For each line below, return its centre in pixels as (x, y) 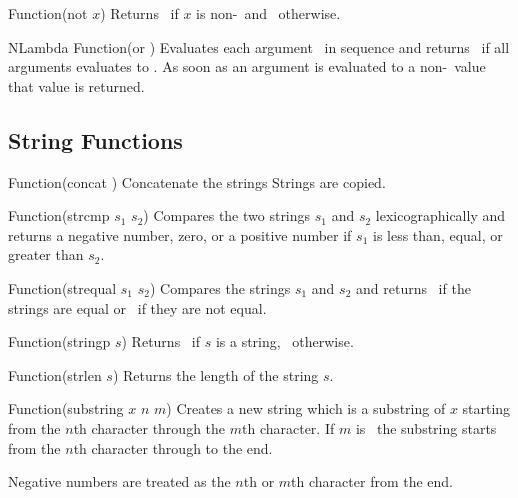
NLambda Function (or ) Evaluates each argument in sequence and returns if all (259, 46)
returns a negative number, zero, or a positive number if (180, 234)
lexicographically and (440, 215)
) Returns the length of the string (215, 374)
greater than (46, 254)
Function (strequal (62, 287)
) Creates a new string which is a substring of (306, 408)
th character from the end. (372, 481)
